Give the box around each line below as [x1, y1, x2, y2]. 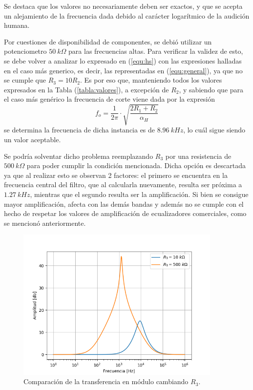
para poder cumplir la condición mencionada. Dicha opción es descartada [26, 160, 246, 171]
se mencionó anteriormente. [4, 217, 86, 228]
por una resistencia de [165, 151, 232, 161]
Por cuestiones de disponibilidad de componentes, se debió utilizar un [4, 36, 212, 46]
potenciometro [4, 46, 47, 56]
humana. [4, 20, 30, 30]
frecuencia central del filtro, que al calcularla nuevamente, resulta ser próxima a [4, 179, 242, 190]
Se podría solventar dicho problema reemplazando [4, 151, 153, 161]
